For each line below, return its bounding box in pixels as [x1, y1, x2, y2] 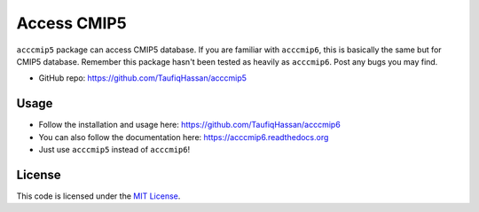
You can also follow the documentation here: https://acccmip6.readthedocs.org [38, 131, 329, 142]
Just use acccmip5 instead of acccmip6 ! [38, 145, 191, 155]
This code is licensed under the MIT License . [16, 191, 181, 201]
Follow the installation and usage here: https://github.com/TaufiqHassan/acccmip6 [38, 120, 341, 130]
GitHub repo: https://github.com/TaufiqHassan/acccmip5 [38, 73, 247, 83]
